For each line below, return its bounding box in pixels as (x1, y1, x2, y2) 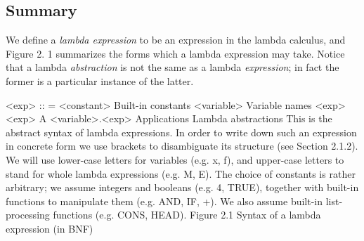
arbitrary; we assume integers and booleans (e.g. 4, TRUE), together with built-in (6, 180, 359, 195)
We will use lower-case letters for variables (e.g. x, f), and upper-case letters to (6, 152, 344, 167)
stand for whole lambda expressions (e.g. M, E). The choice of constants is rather (6, 166, 356, 181)
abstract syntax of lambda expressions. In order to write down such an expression (6, 124, 357, 139)
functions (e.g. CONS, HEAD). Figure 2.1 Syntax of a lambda (53, 207, 321, 222)
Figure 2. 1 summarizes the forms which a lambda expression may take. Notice (6, 46, 345, 60)
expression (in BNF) (6, 221, 93, 235)
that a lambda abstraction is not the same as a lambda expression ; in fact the (6, 60, 339, 74)
